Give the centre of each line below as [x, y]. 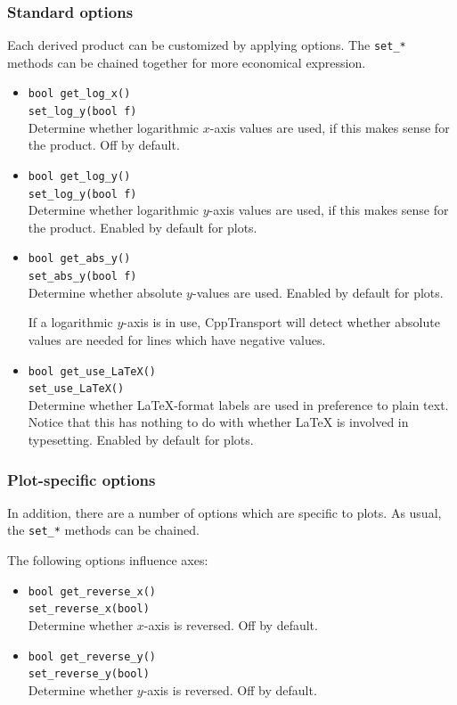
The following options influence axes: [108, 560]
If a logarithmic [70, 322]
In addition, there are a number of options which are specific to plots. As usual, [224, 512]
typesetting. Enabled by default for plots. [141, 440]
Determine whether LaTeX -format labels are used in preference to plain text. [238, 404]
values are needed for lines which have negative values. [177, 339]
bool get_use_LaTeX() [92, 371]
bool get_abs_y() [79, 259]
